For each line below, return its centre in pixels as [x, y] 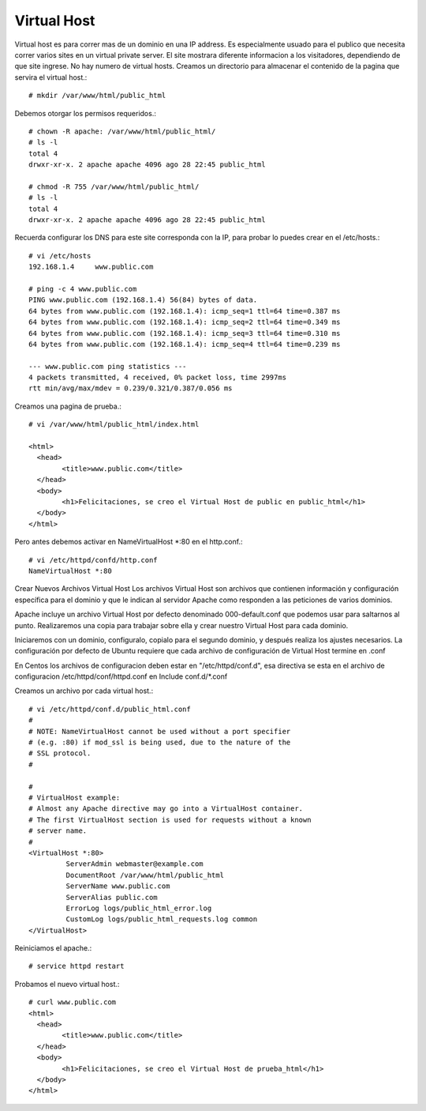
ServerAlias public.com [112, 897]
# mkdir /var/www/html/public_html [97, 96]
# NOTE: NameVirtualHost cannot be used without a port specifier [160, 731]
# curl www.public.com [73, 1002]
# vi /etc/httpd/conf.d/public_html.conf [110, 709]
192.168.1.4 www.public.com [91, 267]
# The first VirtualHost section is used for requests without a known [170, 819]
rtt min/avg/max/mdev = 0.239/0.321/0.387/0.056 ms [131, 388]
